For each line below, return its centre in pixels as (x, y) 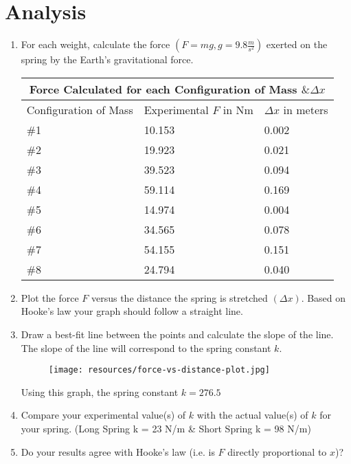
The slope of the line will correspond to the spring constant (146, 347)
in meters (306, 109)
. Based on (324, 297)
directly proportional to (277, 451)
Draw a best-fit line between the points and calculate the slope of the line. (177, 334)
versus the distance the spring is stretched (179, 297)
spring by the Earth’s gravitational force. (107, 59)
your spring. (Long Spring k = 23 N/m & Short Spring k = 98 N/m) (166, 428)
